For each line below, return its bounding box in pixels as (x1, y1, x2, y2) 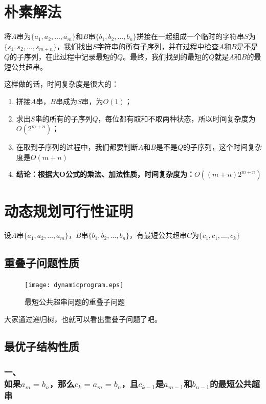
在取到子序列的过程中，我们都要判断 (16, 142, 138, 152)
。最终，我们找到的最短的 (123, 51, 209, 62)
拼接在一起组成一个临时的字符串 (137, 31, 245, 42)
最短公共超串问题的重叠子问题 (25, 296, 125, 307)
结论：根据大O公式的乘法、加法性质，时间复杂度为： (16, 169, 194, 179)
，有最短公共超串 (129, 230, 187, 240)
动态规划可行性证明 (4, 200, 134, 221)
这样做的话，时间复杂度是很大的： (4, 78, 119, 89)
